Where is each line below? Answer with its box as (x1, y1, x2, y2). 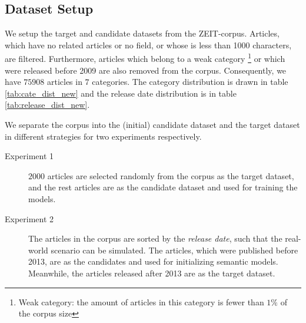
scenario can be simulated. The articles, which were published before (51, 243, 298, 256)
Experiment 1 (5, 150, 54, 162)
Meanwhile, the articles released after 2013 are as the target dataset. (28, 266, 275, 279)
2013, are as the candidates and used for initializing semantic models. (28, 255, 278, 268)
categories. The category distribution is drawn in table (92, 75, 288, 88)
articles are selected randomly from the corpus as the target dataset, (47, 169, 294, 182)
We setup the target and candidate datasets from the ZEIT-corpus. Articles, (5, 27, 280, 39)
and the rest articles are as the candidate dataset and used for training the (28, 181, 298, 193)
